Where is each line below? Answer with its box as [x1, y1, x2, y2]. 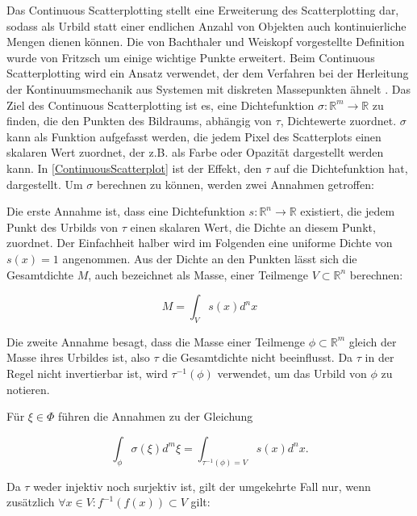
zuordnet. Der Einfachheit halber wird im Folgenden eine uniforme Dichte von [6, 234, 393, 251]
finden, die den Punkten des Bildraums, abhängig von [6, 112, 272, 129]
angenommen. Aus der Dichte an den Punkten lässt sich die [62, 250, 357, 266]
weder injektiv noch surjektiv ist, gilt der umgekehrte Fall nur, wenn [33, 477, 371, 494]
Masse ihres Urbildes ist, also [6, 349, 150, 366]
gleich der [348, 333, 397, 350]
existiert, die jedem [300, 203, 395, 220]
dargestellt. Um [6, 175, 83, 192]
